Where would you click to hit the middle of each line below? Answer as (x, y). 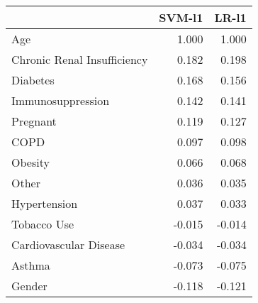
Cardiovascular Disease (68, 244)
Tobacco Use (43, 224)
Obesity (30, 162)
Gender (29, 286)
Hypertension (45, 203)
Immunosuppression (61, 100)
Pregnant (34, 121)
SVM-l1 (181, 17)
